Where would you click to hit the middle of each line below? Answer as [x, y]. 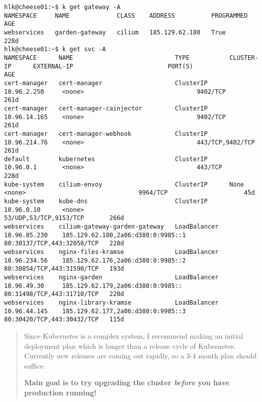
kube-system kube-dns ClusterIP [106, 202]
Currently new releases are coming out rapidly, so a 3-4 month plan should [140, 356]
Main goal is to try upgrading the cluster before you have [127, 382]
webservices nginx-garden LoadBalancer [111, 277]
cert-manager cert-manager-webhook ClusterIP [106, 134]
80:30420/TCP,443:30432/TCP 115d [64, 320]
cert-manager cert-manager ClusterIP [106, 83]
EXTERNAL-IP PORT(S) [113, 66]
